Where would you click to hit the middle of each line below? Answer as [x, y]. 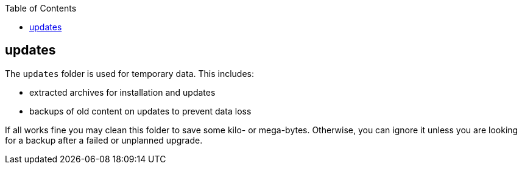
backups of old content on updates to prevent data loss [140, 111]
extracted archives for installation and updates [122, 92]
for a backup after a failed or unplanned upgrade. [104, 140]
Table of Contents [41, 8]
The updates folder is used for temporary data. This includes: [130, 73]
